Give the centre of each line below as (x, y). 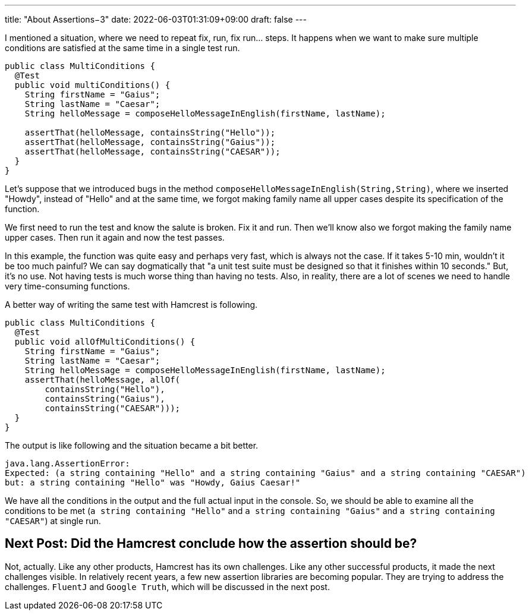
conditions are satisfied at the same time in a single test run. (122, 48)
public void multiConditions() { (92, 85)
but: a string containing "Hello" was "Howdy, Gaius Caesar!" (153, 482)
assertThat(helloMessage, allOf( (103, 380)
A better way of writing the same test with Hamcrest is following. (131, 305)
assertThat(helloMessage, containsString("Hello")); (150, 133)
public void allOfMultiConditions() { (105, 342)
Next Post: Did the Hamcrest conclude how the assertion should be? (211, 544)
